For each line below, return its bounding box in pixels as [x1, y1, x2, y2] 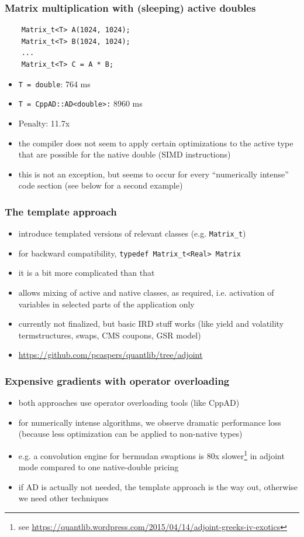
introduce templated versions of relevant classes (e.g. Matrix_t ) [18, 227, 246, 240]
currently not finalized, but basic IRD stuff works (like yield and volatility [18, 317, 284, 330]
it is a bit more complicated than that [18, 266, 155, 279]
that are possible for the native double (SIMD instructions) [18, 148, 231, 160]
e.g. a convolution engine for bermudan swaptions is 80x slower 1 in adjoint [18, 447, 285, 461]
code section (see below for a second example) [18, 179, 183, 191]
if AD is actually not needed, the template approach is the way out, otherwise [18, 480, 298, 492]
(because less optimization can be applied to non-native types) [18, 427, 243, 440]
